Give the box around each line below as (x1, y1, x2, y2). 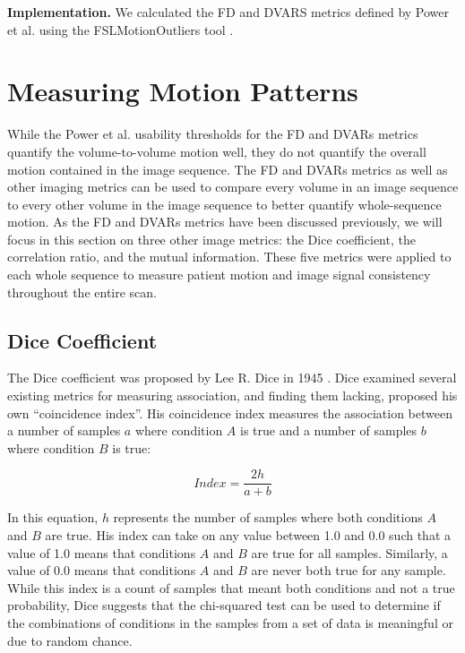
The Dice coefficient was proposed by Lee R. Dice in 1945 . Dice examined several (7, 368, 457, 387)
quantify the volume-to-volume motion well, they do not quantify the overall (7, 142, 426, 160)
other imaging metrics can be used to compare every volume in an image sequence (7, 177, 459, 196)
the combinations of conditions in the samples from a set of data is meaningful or (7, 614, 453, 632)
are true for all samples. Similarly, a (251, 543, 448, 562)
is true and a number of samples (240, 421, 418, 440)
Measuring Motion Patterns (7, 73, 358, 109)
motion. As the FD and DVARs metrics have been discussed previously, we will (7, 212, 443, 231)
